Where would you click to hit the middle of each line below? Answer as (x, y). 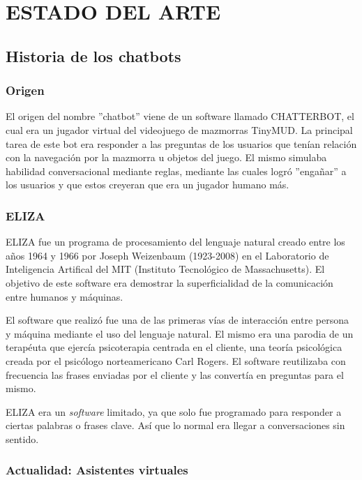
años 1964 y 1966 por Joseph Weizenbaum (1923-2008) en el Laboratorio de (167, 255)
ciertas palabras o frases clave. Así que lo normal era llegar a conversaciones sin (175, 425)
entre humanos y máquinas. (65, 296)
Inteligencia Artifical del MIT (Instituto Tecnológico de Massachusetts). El (165, 269)
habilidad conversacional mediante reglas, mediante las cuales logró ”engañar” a (176, 171)
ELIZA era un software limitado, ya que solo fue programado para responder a (174, 411)
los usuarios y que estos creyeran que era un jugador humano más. (148, 185)
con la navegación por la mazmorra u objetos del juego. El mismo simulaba (166, 157)
